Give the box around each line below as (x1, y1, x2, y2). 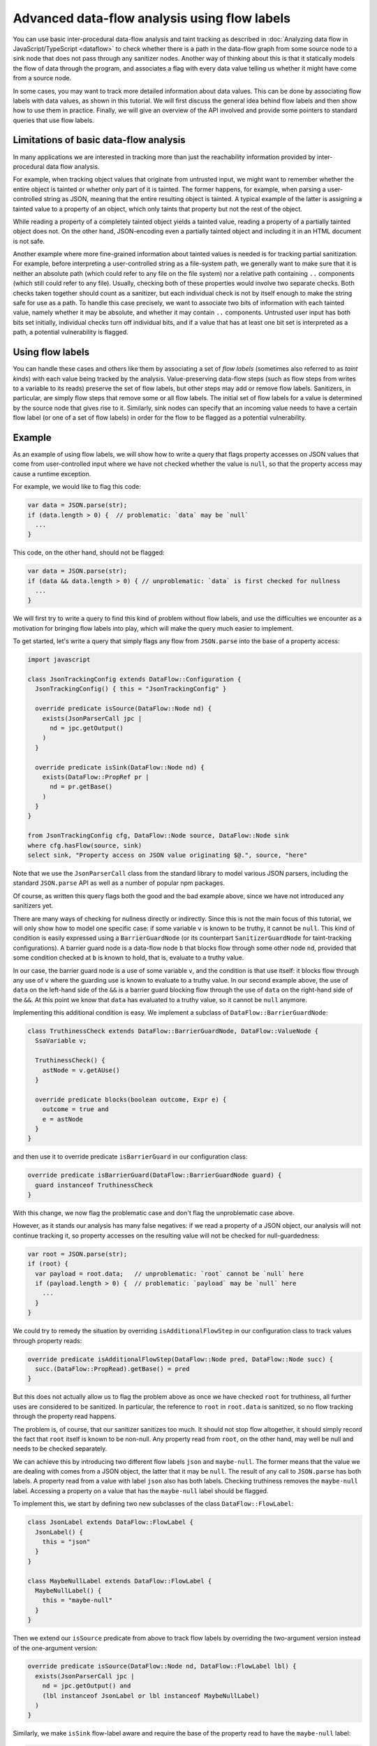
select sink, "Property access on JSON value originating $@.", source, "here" (27, 851, 308, 859)
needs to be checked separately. (13, 1444, 108, 1453)
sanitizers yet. (13, 902, 54, 910)
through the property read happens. (13, 1412, 117, 1421)
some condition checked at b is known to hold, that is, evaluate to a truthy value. (13, 953, 244, 962)
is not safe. (13, 237, 45, 245)
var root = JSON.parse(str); (27, 1250, 128, 1258)
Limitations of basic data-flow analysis (13, 134, 186, 146)
